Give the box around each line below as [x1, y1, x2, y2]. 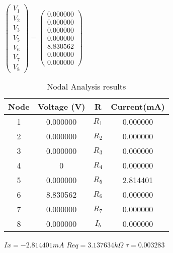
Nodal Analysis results [47, 80, 126, 93]
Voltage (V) [37, 101, 85, 113]
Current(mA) [111, 101, 165, 113]
